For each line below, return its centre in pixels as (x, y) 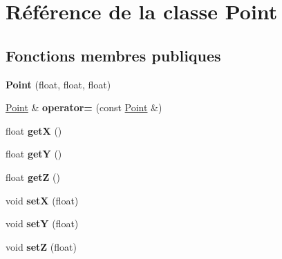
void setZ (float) (41, 246)
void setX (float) (42, 200)
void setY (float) (42, 223)
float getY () (34, 154)
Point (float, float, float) (58, 84)
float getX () (34, 130)
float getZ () (33, 176)
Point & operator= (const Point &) (84, 107)
